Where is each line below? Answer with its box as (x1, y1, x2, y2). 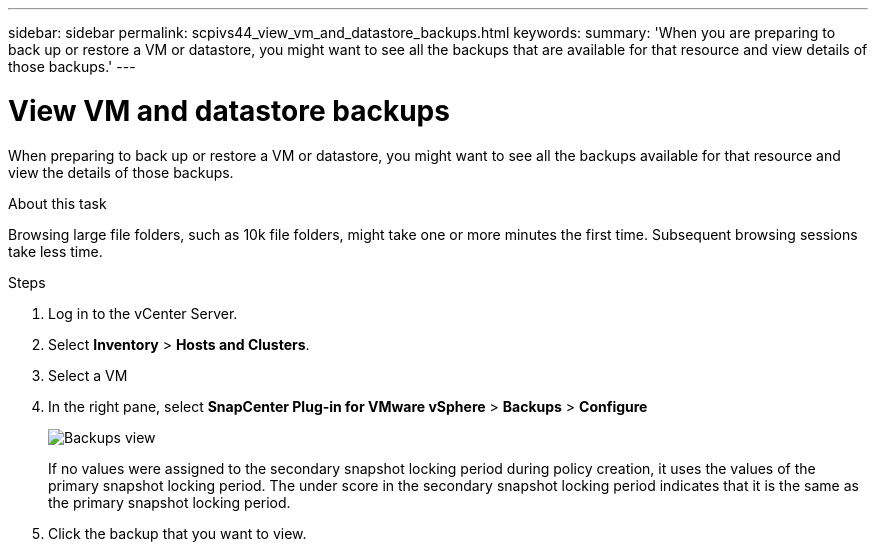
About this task (8, 194, 107, 212)
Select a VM (48, 366, 128, 384)
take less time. (8, 242, 103, 260)
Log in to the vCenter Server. (48, 304, 238, 322)
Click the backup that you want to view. (48, 524, 307, 542)
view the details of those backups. (8, 163, 234, 181)
